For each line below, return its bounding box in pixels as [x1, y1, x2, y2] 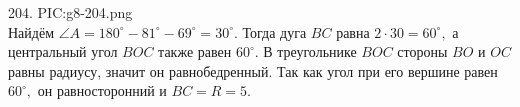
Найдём [8, 21, 55, 42]
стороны [397, 41, 448, 62]
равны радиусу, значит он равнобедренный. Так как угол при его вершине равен [8, 60, 498, 81]
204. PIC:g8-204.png [8, 2, 133, 22]
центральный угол [8, 41, 118, 62]
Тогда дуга [242, 21, 307, 42]
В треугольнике [263, 41, 357, 62]
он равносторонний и [37, 80, 167, 101]
